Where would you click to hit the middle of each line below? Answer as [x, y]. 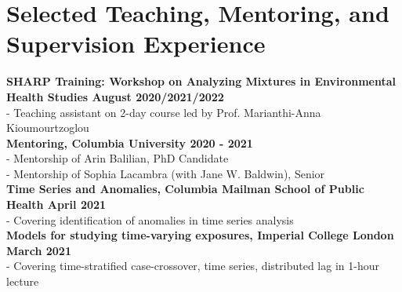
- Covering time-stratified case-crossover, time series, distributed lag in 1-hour [193, 266]
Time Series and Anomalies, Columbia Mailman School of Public [185, 189]
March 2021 [39, 250]
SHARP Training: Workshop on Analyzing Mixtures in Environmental [201, 81]
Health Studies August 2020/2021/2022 [115, 96]
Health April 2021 [56, 204]
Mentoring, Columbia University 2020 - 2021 [130, 142]
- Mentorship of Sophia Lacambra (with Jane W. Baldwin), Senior [166, 173]
